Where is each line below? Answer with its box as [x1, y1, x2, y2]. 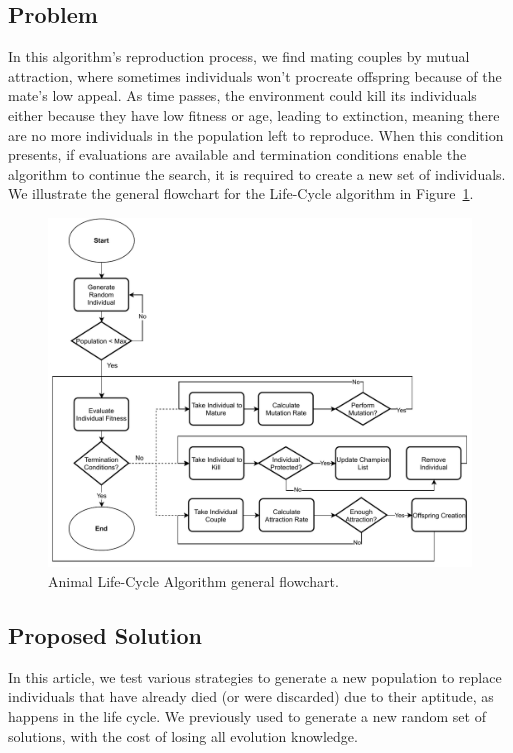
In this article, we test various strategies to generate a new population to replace [8, 666, 502, 687]
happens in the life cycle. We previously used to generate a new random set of [8, 706, 486, 726]
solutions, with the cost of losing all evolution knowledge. [8, 725, 358, 746]
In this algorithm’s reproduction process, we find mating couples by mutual [8, 46, 470, 67]
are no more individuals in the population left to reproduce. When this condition [8, 124, 504, 145]
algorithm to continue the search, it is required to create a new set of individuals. [8, 163, 506, 184]
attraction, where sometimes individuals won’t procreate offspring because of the [8, 65, 502, 86]
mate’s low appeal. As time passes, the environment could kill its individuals [8, 85, 477, 106]
